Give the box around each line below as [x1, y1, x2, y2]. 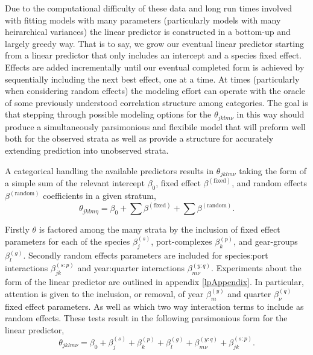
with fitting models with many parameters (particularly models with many [5, 13, 281, 26]
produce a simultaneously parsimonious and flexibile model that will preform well [5, 120, 306, 133]
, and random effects [232, 177, 308, 189]
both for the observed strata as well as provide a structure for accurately [5, 132, 274, 145]
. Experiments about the [211, 262, 302, 274]
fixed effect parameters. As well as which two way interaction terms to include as [5, 300, 304, 312]
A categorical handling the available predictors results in [5, 164, 214, 177]
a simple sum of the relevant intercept [5, 177, 145, 189]
